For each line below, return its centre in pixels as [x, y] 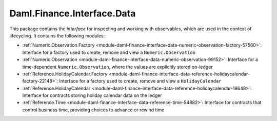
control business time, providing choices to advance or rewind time [93, 110]
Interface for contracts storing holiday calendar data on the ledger [92, 95]
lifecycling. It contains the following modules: [57, 35]
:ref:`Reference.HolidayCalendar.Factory [65, 74]
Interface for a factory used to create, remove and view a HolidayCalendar [140, 81]
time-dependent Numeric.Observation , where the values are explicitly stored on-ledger [117, 67]
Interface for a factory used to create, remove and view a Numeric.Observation [109, 52]
